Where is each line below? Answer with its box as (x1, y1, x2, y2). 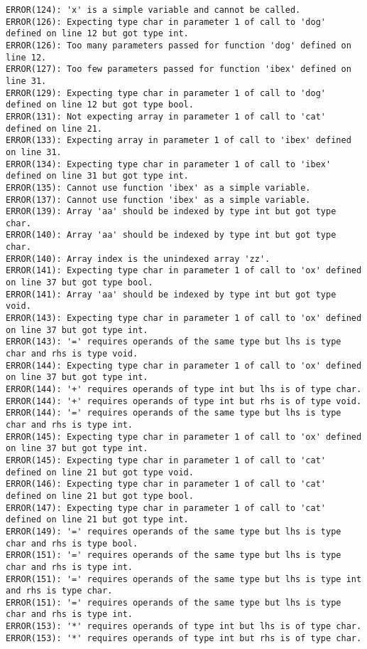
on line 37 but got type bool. (6, 278, 153, 288)
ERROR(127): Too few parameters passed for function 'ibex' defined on (6, 64, 351, 75)
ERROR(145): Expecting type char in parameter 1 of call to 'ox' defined (6, 431, 362, 442)
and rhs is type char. (6, 586, 113, 596)
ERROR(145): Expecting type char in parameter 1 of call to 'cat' (6, 455, 327, 465)
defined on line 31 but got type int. (6, 171, 189, 181)
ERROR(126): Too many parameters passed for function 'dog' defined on (6, 40, 351, 51)
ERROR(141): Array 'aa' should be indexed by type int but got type (6, 289, 336, 300)
